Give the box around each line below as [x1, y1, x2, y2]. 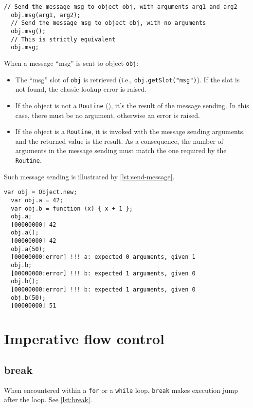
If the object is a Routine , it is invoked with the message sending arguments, [15, 126, 245, 136]
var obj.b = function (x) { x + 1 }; [11, 205, 133, 212]
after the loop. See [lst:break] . [4, 394, 92, 405]
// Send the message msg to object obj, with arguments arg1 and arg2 [4, 3, 237, 10]
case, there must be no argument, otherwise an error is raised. [15, 110, 200, 120]
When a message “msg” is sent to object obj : [4, 58, 139, 68]
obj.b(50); [11, 294, 46, 301]
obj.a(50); [11, 245, 46, 253]
